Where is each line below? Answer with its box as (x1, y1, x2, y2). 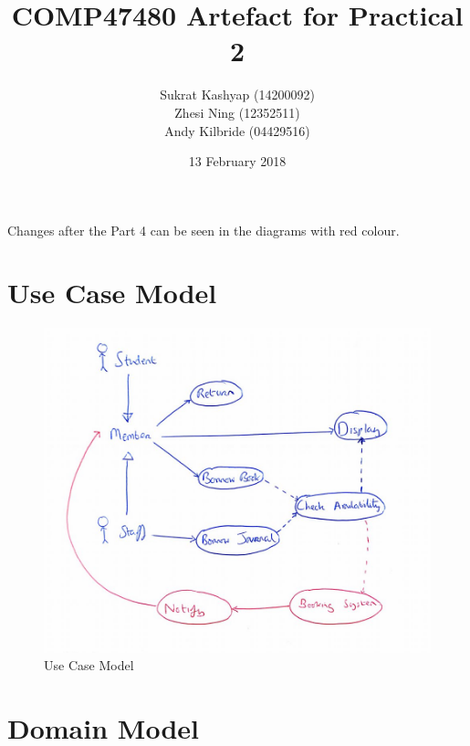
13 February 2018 (188, 152, 287, 171)
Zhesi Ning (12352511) (174, 102, 300, 121)
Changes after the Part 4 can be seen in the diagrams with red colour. (7, 220, 400, 239)
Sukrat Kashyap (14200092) (160, 85, 315, 104)
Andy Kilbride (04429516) (164, 121, 310, 140)
